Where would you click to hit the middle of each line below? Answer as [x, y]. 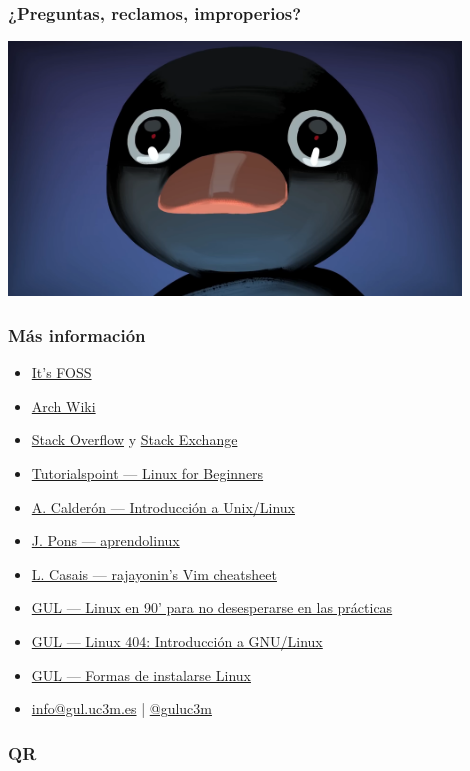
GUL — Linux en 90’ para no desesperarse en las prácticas [212, 607]
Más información [77, 334]
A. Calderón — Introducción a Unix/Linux [163, 506]
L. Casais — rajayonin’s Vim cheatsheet [154, 573]
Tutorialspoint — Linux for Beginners [147, 472]
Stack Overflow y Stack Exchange [134, 439]
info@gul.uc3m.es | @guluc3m [121, 708]
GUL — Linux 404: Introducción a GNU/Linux [177, 640]
